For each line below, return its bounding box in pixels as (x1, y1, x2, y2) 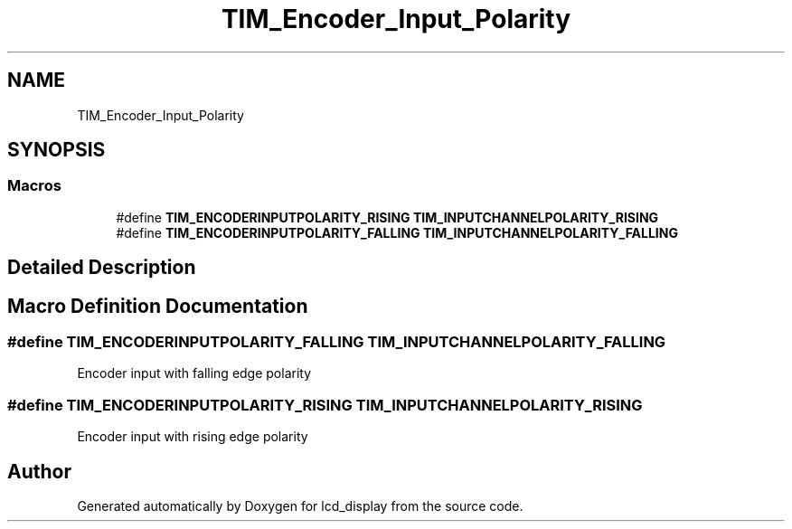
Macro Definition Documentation (7, 294, 308, 317)
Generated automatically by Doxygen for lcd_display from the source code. (77, 498, 523, 515)
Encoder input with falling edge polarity (77, 365, 312, 382)
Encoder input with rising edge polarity (77, 429, 308, 445)
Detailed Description (7, 256, 196, 279)
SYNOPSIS (7, 138, 106, 162)
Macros (7, 176, 61, 195)
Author (7, 459, 71, 483)
